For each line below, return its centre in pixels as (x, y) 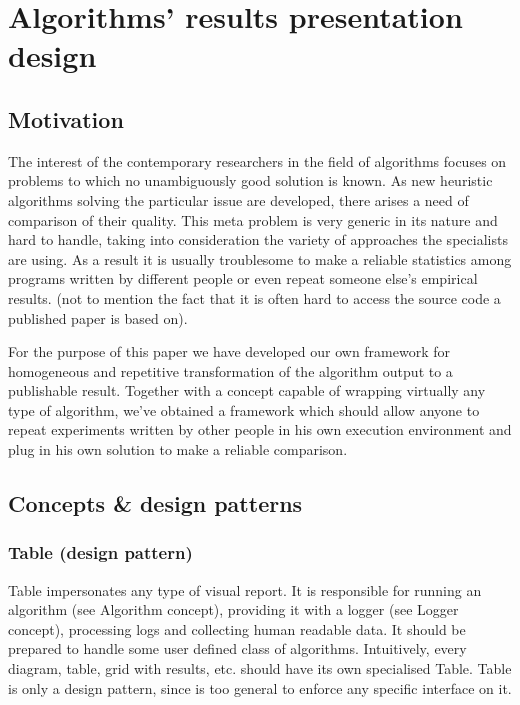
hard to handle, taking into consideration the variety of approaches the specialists (258, 239)
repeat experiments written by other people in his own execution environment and (260, 429)
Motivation (66, 118)
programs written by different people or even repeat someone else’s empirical (243, 278)
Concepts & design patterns (155, 503)
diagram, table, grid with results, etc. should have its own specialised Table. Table (260, 668)
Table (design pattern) (100, 552)
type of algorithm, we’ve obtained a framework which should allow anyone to (244, 409)
